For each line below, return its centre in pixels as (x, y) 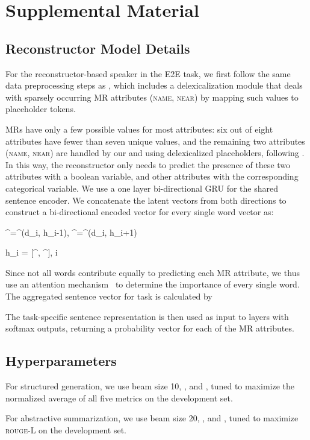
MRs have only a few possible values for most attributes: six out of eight (139, 129)
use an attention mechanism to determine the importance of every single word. (153, 284)
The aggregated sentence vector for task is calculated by (109, 296)
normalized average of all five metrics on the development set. (119, 398)
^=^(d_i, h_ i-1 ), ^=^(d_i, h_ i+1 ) (71, 232)
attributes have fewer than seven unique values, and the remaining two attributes (155, 141)
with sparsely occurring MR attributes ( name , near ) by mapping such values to (152, 97)
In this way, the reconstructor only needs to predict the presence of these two (148, 164)
